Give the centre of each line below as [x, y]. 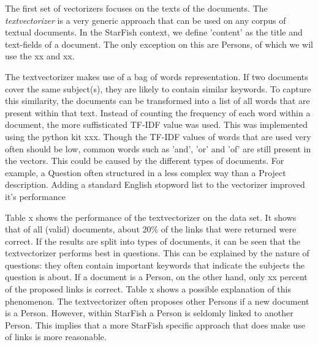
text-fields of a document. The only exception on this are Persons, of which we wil [159, 44]
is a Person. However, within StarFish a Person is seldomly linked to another [149, 313]
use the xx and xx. [40, 56]
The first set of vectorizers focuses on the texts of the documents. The [136, 8]
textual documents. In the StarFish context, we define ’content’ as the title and [154, 32]
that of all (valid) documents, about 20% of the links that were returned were [151, 229]
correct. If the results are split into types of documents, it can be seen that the [153, 241]
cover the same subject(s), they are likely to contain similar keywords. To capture [158, 88]
